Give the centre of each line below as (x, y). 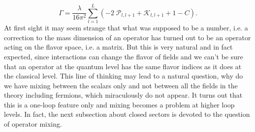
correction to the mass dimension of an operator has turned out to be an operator (127, 37)
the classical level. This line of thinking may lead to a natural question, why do (124, 76)
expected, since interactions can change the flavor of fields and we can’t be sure (124, 56)
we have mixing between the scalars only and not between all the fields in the (121, 85)
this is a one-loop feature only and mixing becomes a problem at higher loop (119, 104)
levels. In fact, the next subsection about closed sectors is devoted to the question (127, 114)
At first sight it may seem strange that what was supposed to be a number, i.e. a (126, 28)
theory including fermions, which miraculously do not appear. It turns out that (123, 95)
